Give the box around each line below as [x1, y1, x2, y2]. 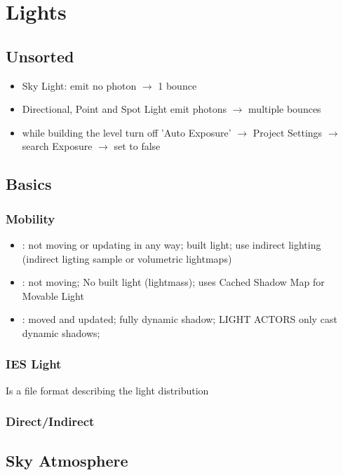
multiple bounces [248, 102, 321, 116]
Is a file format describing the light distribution [6, 383, 209, 397]
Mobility [6, 209, 55, 227]
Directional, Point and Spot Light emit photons [22, 102, 227, 116]
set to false [114, 139, 161, 153]
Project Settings [253, 125, 323, 139]
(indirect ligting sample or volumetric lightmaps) [22, 251, 232, 266]
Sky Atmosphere [6, 449, 128, 471]
